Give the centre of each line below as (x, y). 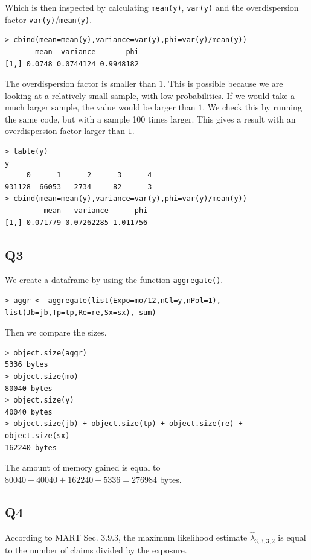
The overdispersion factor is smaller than (81, 84)
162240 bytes (31, 447)
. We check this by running (252, 107)
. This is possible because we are (223, 84)
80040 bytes (29, 388)
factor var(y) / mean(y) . (49, 19)
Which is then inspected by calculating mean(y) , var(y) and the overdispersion (152, 7)
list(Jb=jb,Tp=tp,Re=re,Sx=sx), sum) (81, 312)
